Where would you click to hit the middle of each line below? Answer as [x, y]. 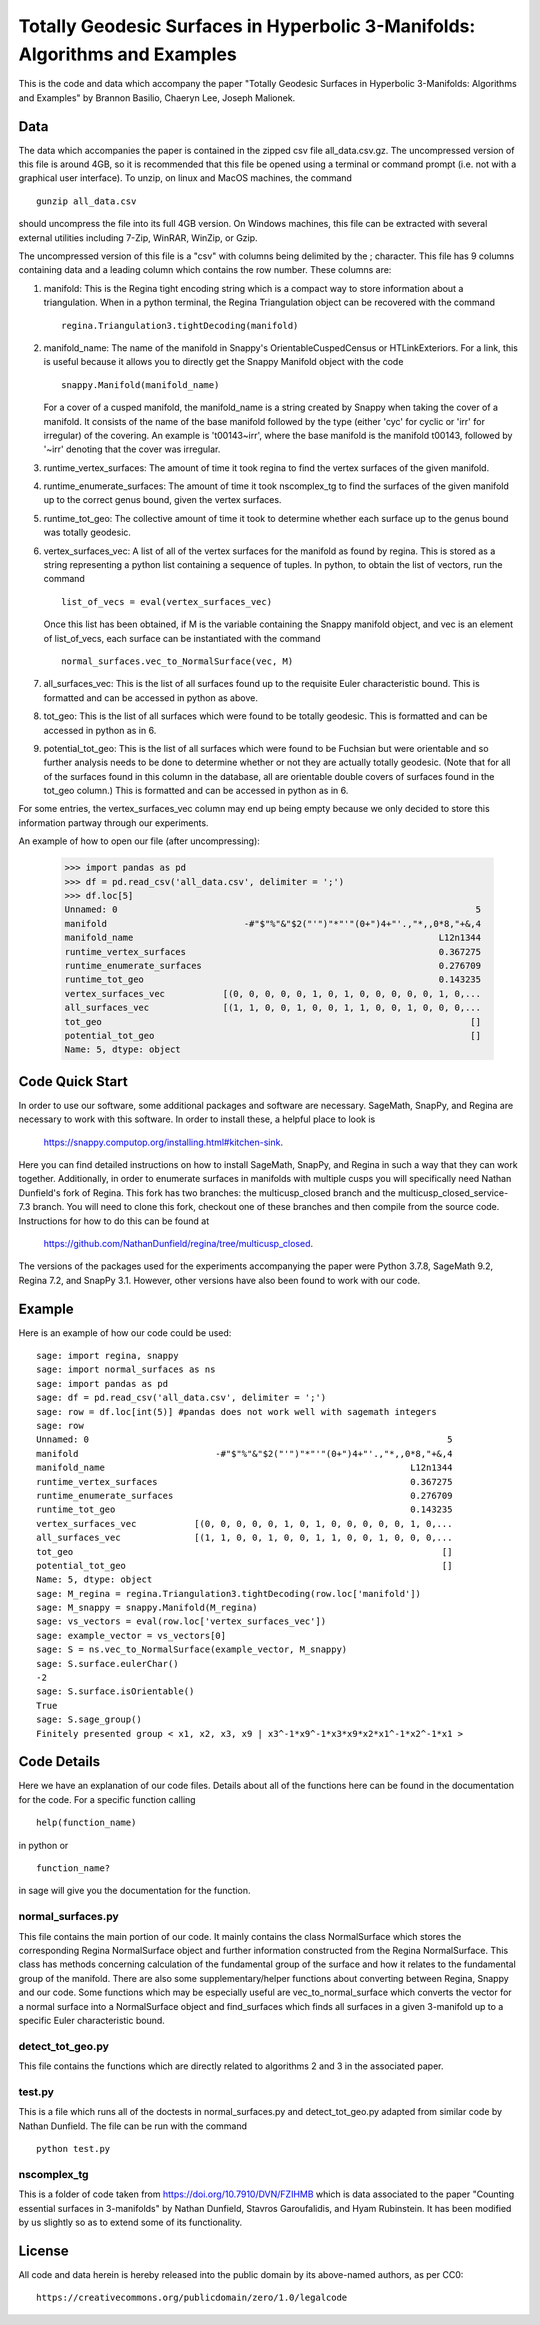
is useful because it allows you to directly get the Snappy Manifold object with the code [223, 362]
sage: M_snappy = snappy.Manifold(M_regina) [147, 1608]
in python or [43, 1845]
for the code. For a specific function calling [107, 1799]
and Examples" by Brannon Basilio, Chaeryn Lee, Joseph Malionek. [157, 97]
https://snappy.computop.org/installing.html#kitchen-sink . [163, 1142]
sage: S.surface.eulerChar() [107, 1663]
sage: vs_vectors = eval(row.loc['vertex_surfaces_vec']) [181, 1621]
